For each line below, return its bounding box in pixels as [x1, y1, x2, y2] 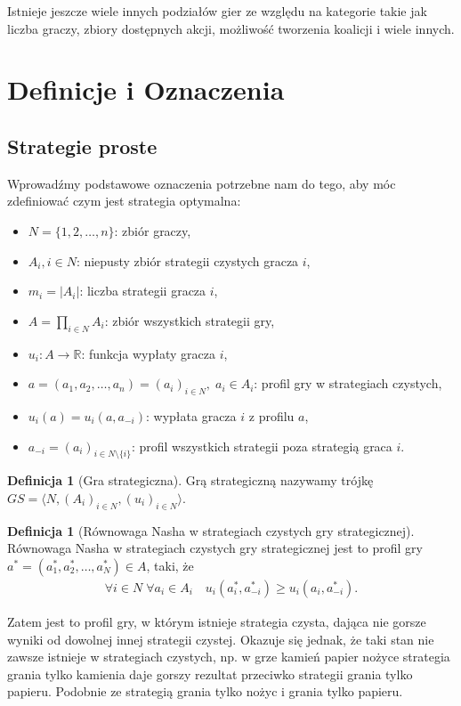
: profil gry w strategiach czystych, [254, 374, 442, 393]
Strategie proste [7, 132, 158, 159]
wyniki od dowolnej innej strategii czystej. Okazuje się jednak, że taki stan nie [7, 629, 434, 648]
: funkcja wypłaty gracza [81, 344, 215, 362]
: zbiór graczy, [114, 221, 191, 239]
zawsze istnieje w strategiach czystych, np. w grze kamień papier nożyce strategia [7, 647, 450, 666]
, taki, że [146, 556, 194, 574]
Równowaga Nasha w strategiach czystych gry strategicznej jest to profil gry [7, 539, 423, 557]
